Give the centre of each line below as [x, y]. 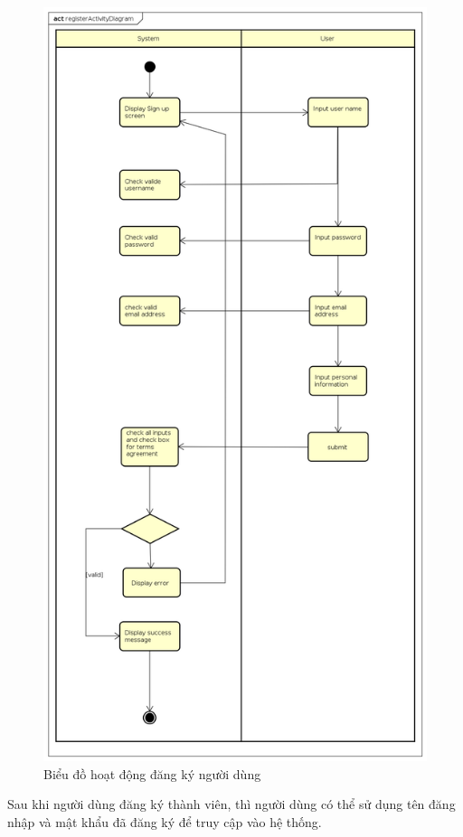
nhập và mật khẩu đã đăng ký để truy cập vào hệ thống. [165, 821]
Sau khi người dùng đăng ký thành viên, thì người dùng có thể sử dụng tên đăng [231, 804]
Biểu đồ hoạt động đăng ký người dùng [152, 773]
